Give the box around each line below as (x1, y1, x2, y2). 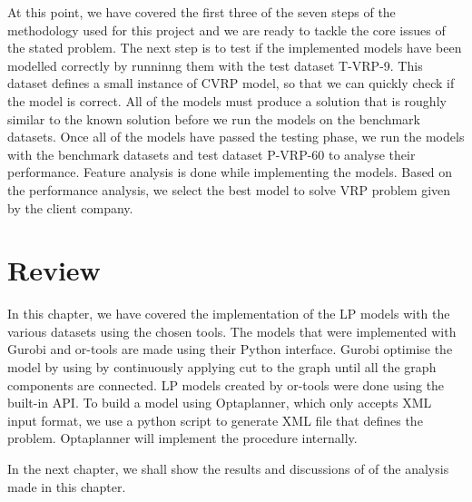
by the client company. (7, 198, 133, 217)
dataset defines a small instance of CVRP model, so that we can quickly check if (7, 74, 455, 93)
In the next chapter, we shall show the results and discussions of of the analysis (7, 459, 449, 477)
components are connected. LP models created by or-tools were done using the (7, 375, 445, 394)
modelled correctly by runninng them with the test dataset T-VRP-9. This (7, 55, 423, 74)
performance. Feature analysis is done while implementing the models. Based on (7, 162, 453, 182)
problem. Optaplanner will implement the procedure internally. (7, 428, 358, 448)
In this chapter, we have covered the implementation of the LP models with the (7, 304, 450, 323)
